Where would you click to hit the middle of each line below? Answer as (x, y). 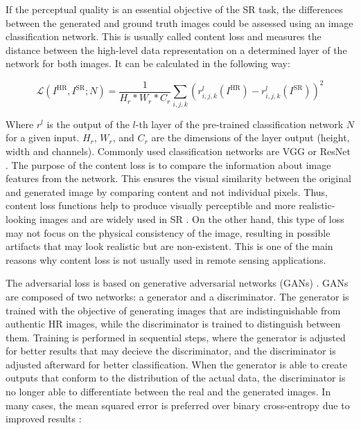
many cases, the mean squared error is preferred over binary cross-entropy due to (178, 405)
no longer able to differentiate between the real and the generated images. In (168, 392)
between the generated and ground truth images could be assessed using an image (179, 23)
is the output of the (88, 124)
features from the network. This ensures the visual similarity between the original (178, 178)
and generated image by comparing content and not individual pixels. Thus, (167, 191)
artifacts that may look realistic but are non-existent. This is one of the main (169, 246)
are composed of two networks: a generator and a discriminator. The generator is (177, 296)
